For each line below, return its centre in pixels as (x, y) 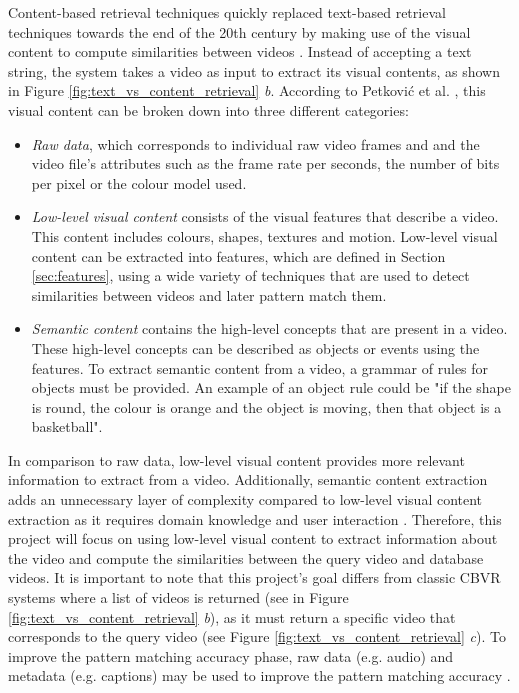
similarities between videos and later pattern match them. (209, 294)
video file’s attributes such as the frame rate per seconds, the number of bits (265, 163)
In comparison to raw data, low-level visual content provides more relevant (236, 459)
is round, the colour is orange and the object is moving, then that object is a (266, 406)
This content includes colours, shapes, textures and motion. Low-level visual (264, 235)
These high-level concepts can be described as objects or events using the (255, 347)
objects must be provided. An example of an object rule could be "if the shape (271, 387)
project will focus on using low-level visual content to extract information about (253, 538)
